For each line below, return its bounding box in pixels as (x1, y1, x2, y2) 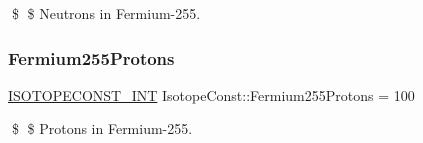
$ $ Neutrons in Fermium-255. (11, 3, 201, 23)
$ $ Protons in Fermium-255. (11, 118, 193, 139)
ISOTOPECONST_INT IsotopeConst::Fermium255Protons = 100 (8, 84, 415, 105)
